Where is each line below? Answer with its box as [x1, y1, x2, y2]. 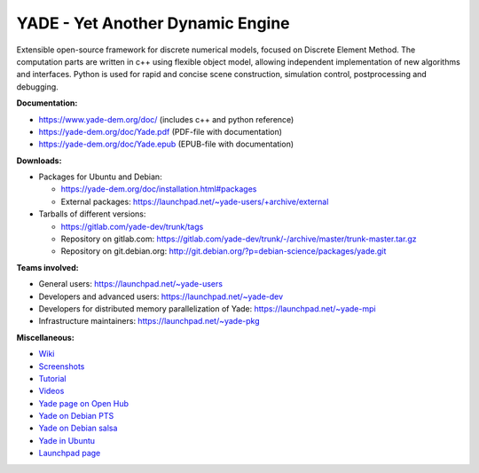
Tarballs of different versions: [38, 209, 146, 219]
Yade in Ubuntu [38, 435, 96, 445]
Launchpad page [38, 448, 101, 459]
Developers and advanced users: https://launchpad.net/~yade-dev [38, 291, 284, 302]
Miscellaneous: [16, 332, 75, 343]
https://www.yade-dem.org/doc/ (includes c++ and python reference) [38, 114, 294, 124]
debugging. [16, 81, 59, 92]
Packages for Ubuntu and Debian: [38, 171, 163, 182]
